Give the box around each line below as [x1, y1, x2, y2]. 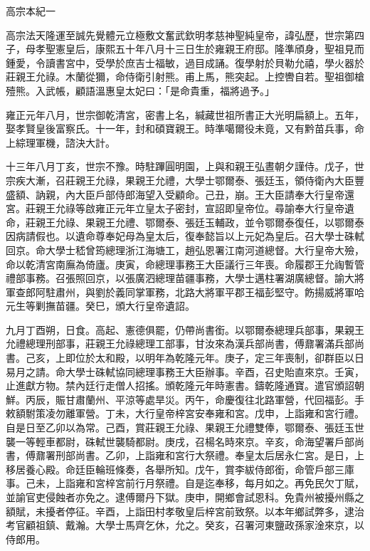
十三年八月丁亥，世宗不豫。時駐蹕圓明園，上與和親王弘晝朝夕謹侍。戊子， [6, 159, 354, 174]
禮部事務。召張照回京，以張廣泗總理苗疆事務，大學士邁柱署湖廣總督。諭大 [6, 271, 354, 285]
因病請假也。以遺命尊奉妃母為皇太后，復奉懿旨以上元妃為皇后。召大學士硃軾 [6, 229, 364, 243]
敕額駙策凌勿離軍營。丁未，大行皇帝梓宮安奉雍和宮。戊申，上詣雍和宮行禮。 [6, 406, 364, 421]
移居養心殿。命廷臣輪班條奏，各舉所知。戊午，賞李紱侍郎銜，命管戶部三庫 [6, 461, 354, 476]
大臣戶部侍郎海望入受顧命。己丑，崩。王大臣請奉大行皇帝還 [75, 187, 354, 201]
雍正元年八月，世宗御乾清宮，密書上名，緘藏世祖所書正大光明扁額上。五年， [6, 107, 364, 122]
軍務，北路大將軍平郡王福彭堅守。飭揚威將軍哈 [144, 284, 364, 299]
